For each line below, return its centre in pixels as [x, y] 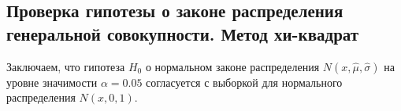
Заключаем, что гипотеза [66, 66]
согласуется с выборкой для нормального [244, 82]
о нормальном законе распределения [232, 66]
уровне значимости [52, 82]
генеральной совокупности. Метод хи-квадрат [183, 33]
